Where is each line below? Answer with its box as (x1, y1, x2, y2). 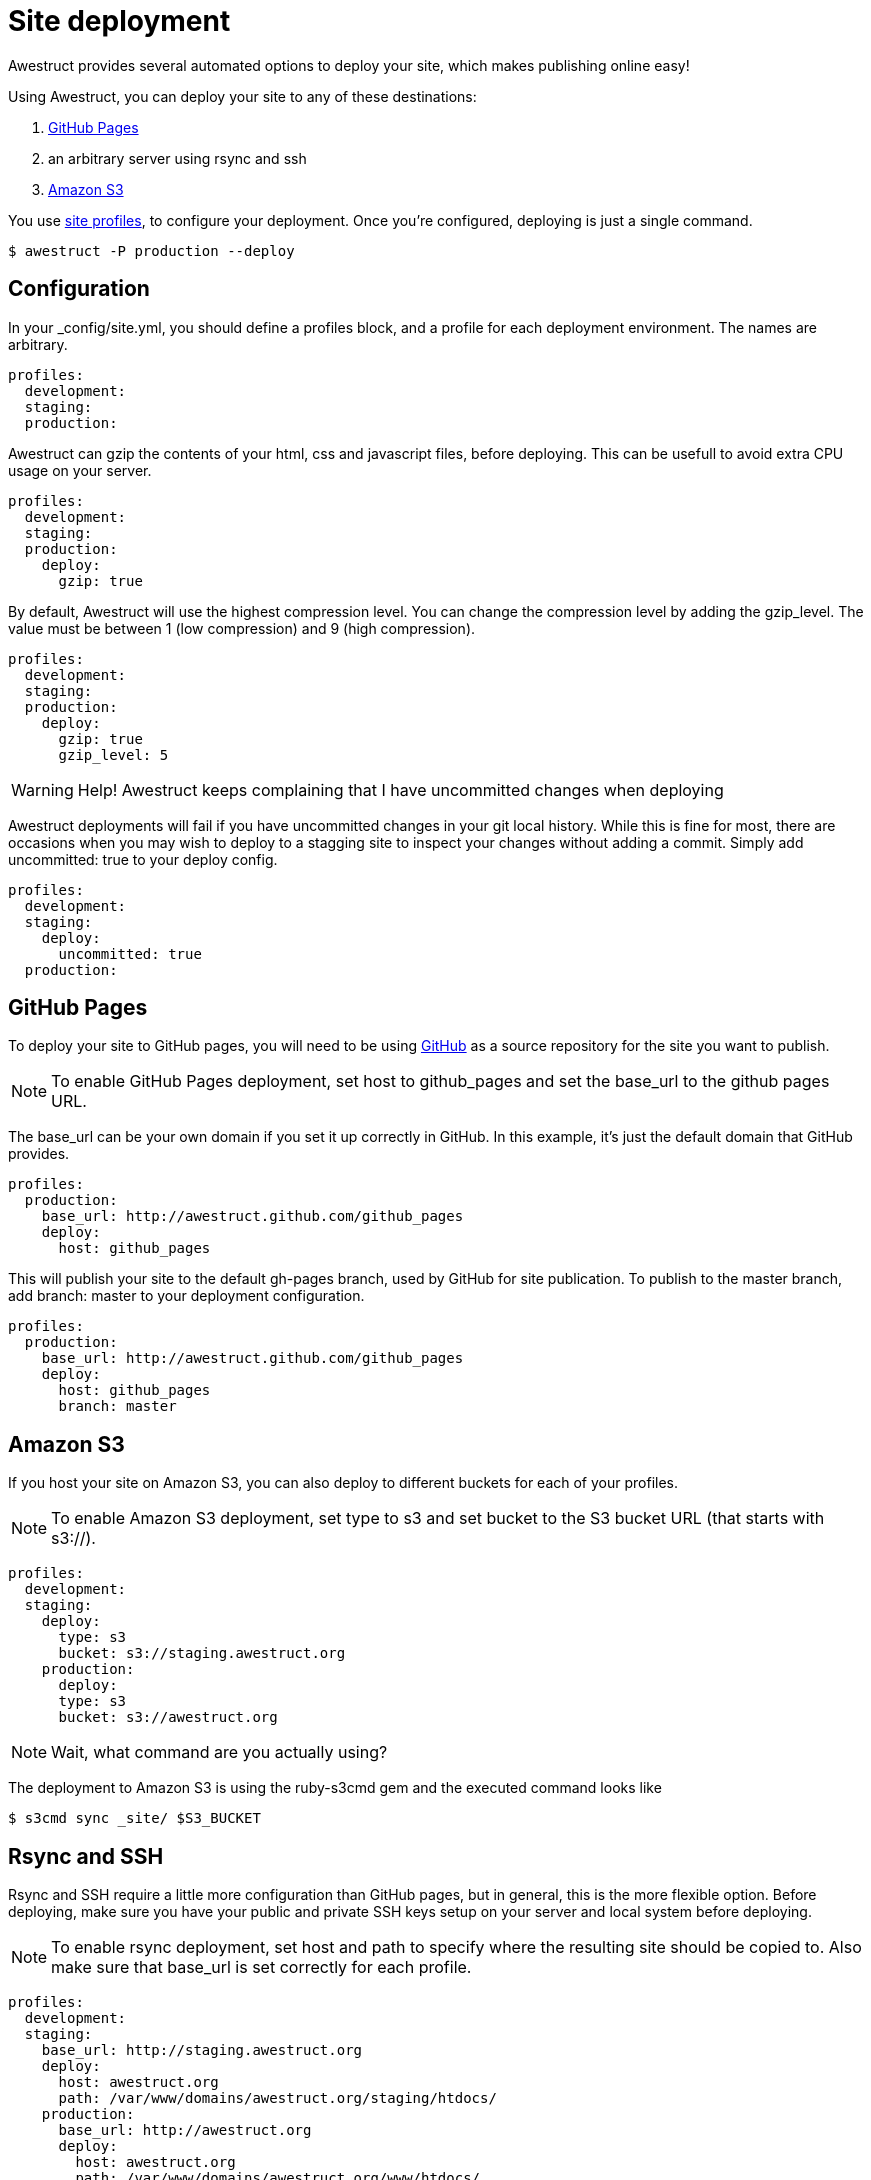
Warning (11, 779, 74, 800)
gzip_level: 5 (58, 746, 169, 763)
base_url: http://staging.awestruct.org (41, 2042, 363, 2059)
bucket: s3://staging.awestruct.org (58, 1645, 346, 1662)
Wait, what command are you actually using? (51, 1742, 388, 1763)
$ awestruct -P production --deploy (8, 242, 295, 259)
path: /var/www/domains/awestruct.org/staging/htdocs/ (58, 2090, 497, 2107)
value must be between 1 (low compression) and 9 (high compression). (8, 619, 476, 637)
